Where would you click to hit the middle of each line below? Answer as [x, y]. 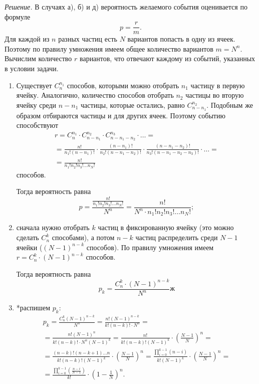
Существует [34, 85]
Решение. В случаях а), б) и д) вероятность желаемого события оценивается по [126, 7]
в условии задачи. [32, 68]
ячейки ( [29, 247]
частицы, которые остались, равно [133, 105]
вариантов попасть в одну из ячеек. [181, 39]
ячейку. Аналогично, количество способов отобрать [95, 95]
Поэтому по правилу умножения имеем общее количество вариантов [109, 48]
